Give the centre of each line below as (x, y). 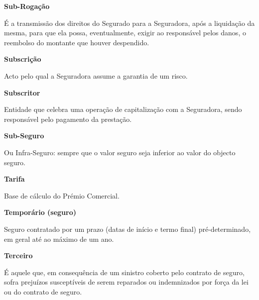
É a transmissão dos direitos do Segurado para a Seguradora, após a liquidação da (129, 23)
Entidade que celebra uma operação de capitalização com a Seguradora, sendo (123, 109)
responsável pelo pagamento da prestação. (68, 119)
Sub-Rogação (27, 6)
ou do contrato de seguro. (43, 291)
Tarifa (14, 179)
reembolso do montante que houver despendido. (77, 42)
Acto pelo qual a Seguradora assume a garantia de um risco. (96, 75)
